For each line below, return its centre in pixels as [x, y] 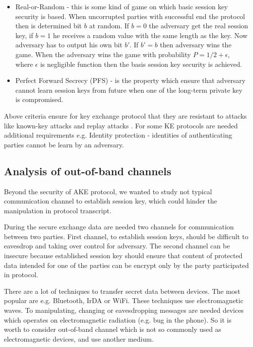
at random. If [109, 26]
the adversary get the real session [199, 26]
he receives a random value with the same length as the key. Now [150, 35]
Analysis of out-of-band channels [88, 171]
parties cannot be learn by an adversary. [64, 144]
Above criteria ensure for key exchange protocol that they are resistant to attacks [126, 115]
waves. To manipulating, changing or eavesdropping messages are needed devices [124, 310]
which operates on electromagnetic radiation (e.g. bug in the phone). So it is [118, 319]
